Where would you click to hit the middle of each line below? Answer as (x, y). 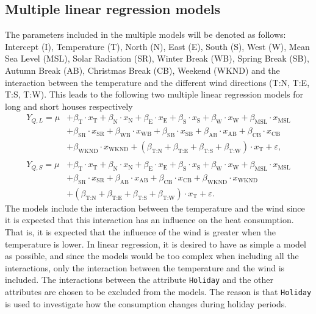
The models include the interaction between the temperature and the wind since (155, 208)
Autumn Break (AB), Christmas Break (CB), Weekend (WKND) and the (142, 70)
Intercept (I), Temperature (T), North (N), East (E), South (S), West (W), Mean (157, 46)
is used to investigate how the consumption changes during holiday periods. (146, 303)
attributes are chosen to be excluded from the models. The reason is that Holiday (158, 291)
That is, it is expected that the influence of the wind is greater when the (141, 231)
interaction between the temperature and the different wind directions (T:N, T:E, (157, 82)
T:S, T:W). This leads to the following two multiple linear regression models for (154, 94)
